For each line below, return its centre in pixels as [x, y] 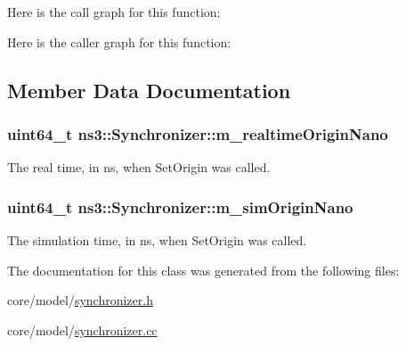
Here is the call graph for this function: [114, 12]
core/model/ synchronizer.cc [82, 330]
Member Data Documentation [149, 90]
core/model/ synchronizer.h [80, 300]
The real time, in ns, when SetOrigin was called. [139, 167]
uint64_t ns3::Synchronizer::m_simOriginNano [180, 206]
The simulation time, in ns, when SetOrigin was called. [157, 240]
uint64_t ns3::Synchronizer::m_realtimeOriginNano [198, 133]
